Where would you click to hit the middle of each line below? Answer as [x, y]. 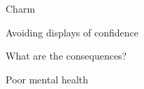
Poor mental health [47, 79]
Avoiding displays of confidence [72, 32]
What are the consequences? [66, 56]
